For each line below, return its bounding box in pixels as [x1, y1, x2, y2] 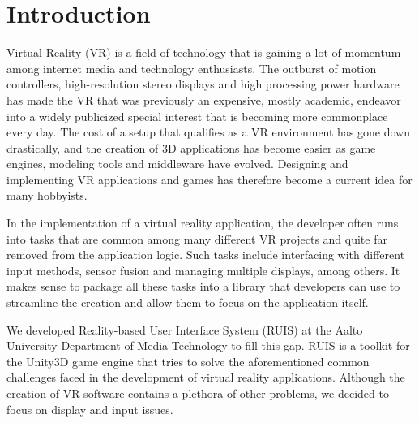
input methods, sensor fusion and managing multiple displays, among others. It [6, 261, 400, 278]
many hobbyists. [6, 187, 88, 204]
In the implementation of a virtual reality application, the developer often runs [6, 214, 399, 231]
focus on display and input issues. [6, 400, 173, 417]
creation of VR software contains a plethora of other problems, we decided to [6, 385, 389, 401]
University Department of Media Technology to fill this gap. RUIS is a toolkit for [6, 337, 410, 354]
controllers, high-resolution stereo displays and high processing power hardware [6, 76, 400, 93]
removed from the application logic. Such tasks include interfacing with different [6, 246, 405, 263]
